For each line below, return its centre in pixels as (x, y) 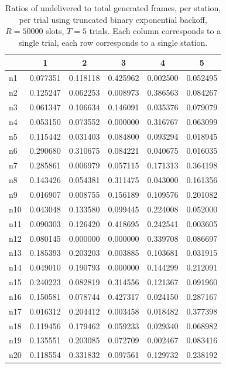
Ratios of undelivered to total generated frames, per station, (113, 8)
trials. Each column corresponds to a (155, 31)
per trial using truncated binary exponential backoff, (113, 19)
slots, (55, 31)
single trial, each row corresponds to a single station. (113, 42)
